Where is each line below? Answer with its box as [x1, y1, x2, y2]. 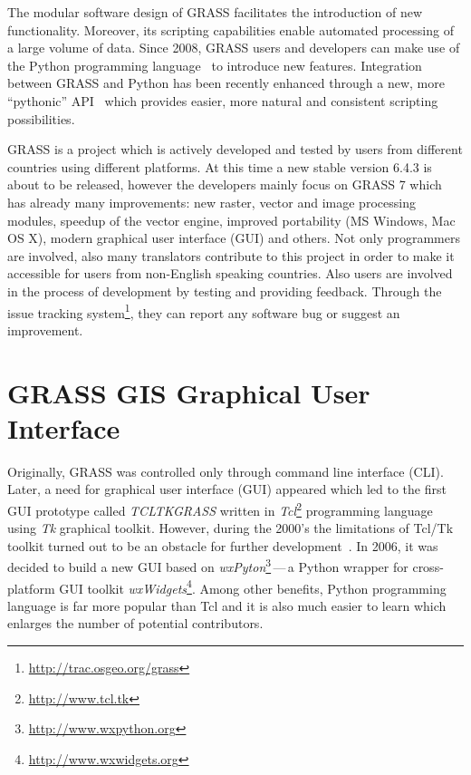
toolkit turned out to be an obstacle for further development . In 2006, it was [7, 536, 438, 555]
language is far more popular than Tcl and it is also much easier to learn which [7, 596, 447, 615]
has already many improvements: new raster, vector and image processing [7, 192, 416, 211]
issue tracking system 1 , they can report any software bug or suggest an [7, 300, 400, 322]
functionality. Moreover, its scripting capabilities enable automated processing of [7, 20, 454, 39]
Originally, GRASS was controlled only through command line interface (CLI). [7, 461, 444, 480]
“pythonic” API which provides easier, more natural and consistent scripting [7, 91, 438, 110]
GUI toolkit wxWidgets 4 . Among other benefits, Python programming [59, 576, 447, 597]
